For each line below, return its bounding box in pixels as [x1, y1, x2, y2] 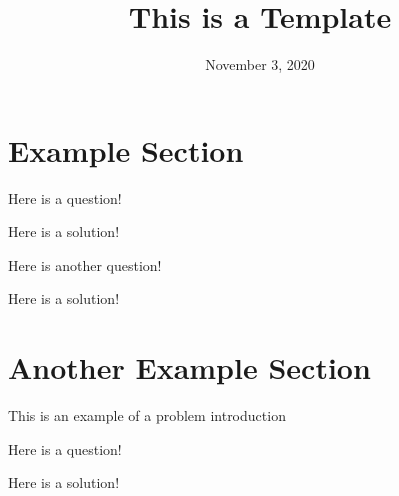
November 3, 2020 [205, 54, 315, 75]
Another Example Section [8, 347, 371, 388]
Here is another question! [8, 254, 162, 275]
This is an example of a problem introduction [8, 405, 286, 426]
